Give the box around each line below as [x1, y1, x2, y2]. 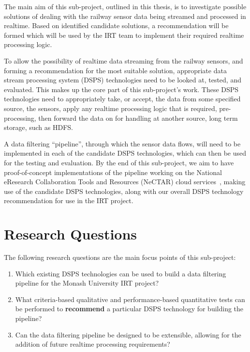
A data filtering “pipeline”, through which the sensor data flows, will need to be [4, 138, 241, 148]
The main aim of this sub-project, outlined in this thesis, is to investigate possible [4, 1, 247, 11]
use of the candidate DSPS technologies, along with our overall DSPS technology [4, 186, 244, 196]
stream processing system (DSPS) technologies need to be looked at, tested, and [4, 75, 241, 85]
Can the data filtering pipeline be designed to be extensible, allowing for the [15, 329, 241, 339]
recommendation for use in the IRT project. [4, 195, 133, 206]
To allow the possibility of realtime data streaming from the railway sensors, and [4, 55, 243, 65]
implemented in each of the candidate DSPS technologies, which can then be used [4, 148, 247, 158]
